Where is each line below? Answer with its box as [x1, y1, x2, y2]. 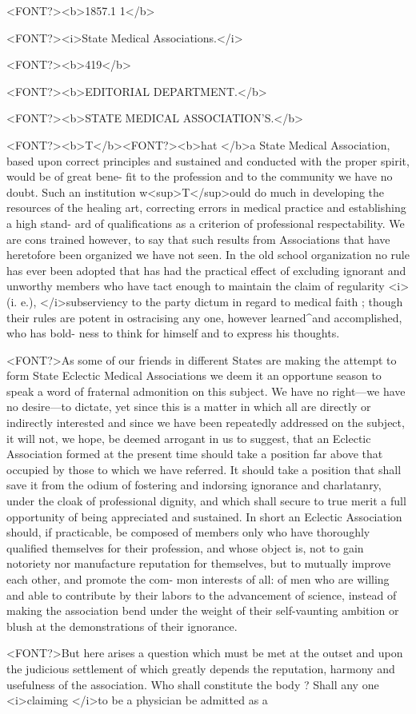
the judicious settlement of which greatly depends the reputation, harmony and [6, 660, 395, 676]
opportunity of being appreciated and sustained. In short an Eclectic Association [6, 508, 402, 525]
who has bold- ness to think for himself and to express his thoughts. [6, 325, 340, 341]
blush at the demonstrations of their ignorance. [6, 617, 238, 634]
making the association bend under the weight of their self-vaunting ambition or [6, 602, 399, 619]
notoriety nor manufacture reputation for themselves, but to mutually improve [6, 555, 391, 572]
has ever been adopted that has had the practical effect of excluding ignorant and [6, 261, 406, 278]
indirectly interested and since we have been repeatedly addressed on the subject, [6, 414, 405, 431]
